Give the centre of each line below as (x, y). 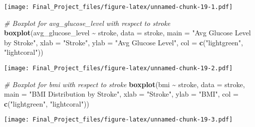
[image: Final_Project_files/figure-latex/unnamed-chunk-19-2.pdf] (119, 68)
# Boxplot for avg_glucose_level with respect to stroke (87, 23)
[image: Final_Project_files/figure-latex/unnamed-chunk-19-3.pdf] (119, 120)
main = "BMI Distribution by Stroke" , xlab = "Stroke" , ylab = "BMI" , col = (121, 94)
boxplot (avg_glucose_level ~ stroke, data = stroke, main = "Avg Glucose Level (127, 33)
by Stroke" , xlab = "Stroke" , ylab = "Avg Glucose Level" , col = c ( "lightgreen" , (124, 42)
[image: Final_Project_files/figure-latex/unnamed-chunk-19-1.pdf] (119, 7)
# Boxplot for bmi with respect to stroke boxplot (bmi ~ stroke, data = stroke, (125, 84)
